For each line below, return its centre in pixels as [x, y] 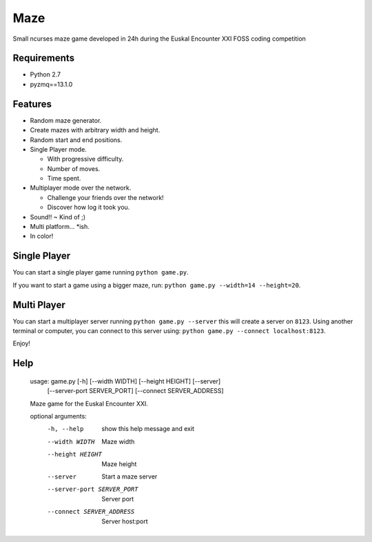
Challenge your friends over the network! [106, 197]
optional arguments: [59, 416]
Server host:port [125, 521]
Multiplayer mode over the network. [81, 188]
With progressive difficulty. [85, 159]
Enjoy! [22, 343]
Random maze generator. [66, 120]
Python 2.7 [45, 74]
